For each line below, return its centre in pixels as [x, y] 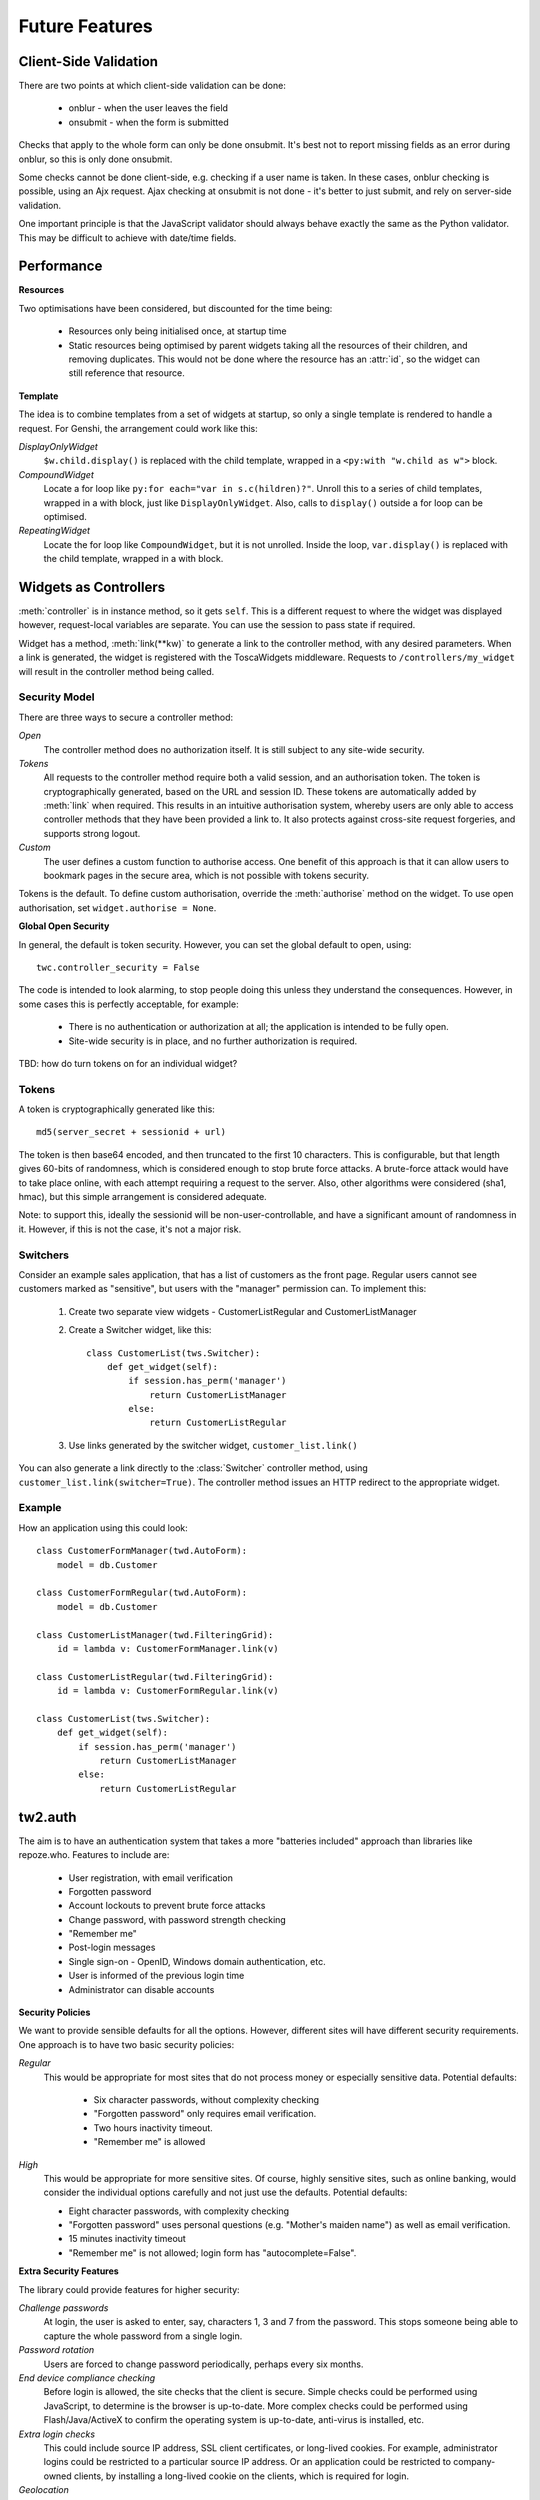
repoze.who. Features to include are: [94, 1855]
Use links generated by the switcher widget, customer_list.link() [213, 1445]
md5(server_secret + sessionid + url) [131, 1132]
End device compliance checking [87, 2378]
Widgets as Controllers [91, 586]
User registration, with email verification [151, 1877]
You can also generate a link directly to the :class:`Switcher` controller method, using [193, 1468]
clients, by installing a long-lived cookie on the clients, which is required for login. [241, 2476]
